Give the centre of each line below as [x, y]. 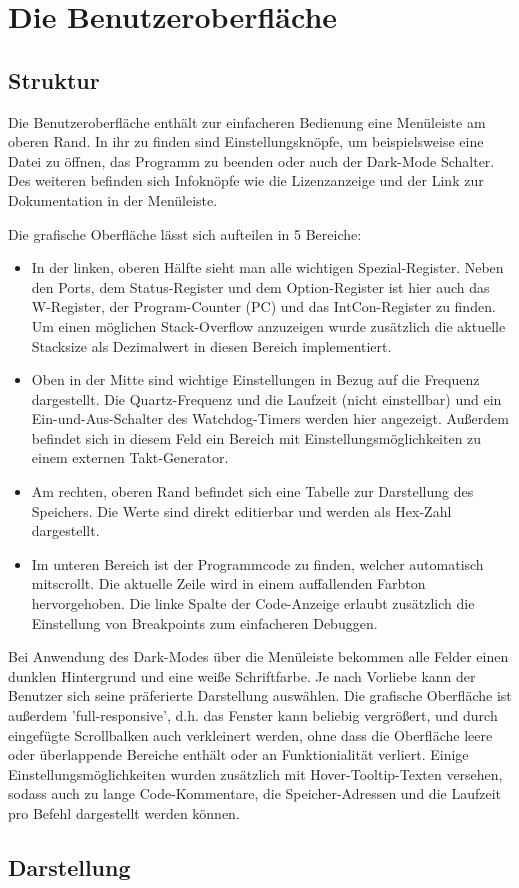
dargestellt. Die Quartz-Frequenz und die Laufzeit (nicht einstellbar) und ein [266, 398]
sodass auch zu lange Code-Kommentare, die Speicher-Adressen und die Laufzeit [254, 793]
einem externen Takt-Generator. [130, 457]
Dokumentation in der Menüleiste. [113, 199]
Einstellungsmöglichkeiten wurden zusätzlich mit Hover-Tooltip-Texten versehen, [255, 773]
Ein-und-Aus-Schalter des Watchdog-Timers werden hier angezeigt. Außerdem [270, 418]
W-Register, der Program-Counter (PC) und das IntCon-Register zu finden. [263, 306]
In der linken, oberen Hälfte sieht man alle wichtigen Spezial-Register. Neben [267, 267]
